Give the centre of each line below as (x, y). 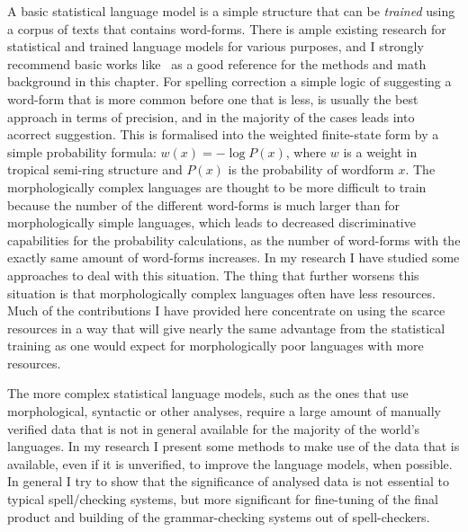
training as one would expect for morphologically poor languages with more (216, 346)
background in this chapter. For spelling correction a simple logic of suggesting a (229, 81)
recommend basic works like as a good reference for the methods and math (217, 63)
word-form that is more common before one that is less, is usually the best (213, 98)
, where (306, 151)
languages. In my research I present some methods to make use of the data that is (234, 446)
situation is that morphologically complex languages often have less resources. (221, 293)
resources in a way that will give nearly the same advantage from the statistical (226, 328)
